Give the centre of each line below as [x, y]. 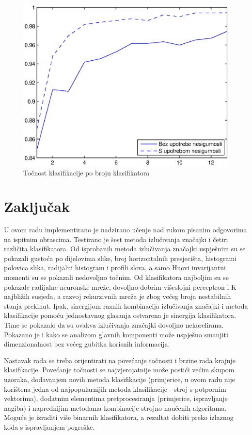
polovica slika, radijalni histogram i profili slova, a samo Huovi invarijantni [115, 268]
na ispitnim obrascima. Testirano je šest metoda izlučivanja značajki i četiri [116, 239]
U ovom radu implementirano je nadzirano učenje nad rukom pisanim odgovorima [126, 230]
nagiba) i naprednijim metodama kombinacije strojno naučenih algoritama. [115, 408]
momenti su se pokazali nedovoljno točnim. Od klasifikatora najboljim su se [117, 277]
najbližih [17, 296]
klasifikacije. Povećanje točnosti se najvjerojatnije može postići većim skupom [119, 370]
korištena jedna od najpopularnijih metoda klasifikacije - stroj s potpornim [115, 389]
